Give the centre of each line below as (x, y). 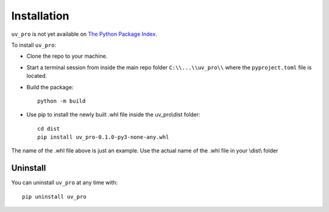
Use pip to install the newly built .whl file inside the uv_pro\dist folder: (113, 115)
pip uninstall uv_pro (54, 197)
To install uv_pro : (34, 45)
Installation (40, 16)
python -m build (62, 101)
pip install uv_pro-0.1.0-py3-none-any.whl (103, 137)
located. (37, 76)
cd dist (49, 128)
